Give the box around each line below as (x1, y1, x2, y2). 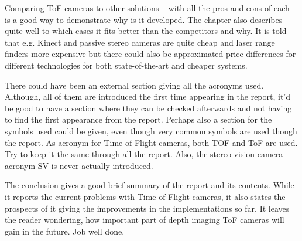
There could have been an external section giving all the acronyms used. (5, 79, 264, 91)
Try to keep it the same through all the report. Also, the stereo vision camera (5, 148, 283, 160)
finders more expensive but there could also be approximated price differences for (5, 47, 296, 60)
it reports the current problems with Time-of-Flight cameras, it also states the (5, 190, 286, 202)
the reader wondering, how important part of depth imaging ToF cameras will (5, 213, 284, 226)
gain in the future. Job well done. (5, 225, 125, 237)
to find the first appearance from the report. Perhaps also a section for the (5, 113, 272, 125)
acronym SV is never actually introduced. (5, 159, 153, 171)
